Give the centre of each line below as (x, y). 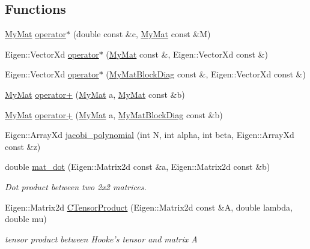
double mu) (26, 219)
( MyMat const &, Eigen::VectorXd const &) (187, 54)
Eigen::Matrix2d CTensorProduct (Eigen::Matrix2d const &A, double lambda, (149, 207)
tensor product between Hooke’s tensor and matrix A (101, 238)
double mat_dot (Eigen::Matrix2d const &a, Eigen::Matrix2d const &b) (138, 166)
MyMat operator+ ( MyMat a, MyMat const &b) (95, 94)
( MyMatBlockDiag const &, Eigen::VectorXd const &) (206, 74)
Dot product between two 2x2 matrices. (76, 186)
